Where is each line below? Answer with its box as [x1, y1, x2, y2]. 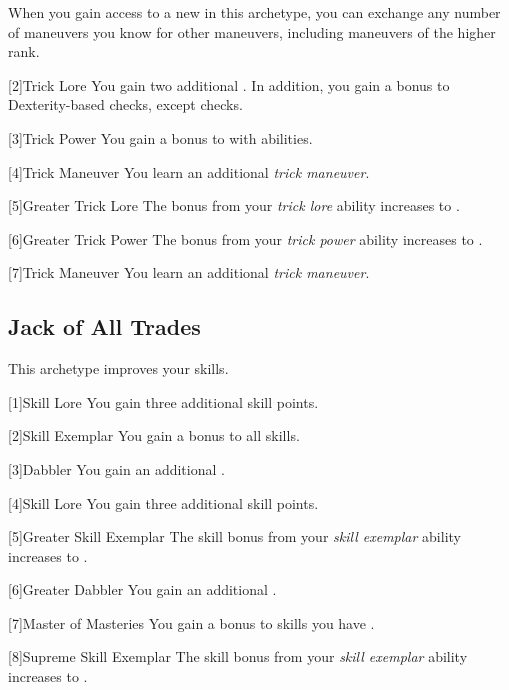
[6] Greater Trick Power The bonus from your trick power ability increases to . [8, 228, 483, 249]
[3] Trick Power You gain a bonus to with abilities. [8, 127, 313, 148]
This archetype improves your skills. [8, 358, 229, 379]
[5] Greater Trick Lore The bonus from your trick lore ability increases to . [8, 195, 460, 216]
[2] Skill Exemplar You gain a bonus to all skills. [8, 425, 300, 446]
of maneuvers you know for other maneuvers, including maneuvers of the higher [8, 21, 496, 42]
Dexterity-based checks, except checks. [8, 94, 243, 115]
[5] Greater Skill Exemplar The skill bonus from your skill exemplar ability [8, 526, 461, 547]
